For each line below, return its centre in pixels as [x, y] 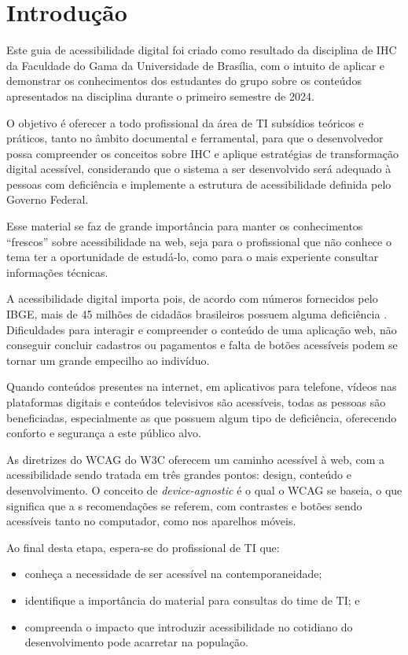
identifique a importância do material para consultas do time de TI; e [192, 600]
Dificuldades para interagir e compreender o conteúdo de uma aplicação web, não [202, 329]
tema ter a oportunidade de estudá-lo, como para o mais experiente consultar [193, 257]
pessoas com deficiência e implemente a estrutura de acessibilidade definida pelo [199, 184]
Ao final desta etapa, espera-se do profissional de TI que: [143, 547]
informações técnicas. [57, 272]
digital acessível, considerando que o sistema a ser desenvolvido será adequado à [199, 169]
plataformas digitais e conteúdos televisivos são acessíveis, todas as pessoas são [196, 402]
